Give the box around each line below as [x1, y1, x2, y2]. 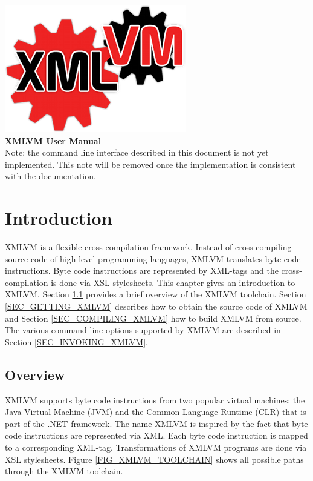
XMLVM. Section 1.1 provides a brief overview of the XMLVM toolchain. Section [5, 288, 306, 300]
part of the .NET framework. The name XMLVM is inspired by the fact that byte [5, 417, 308, 430]
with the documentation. [5, 170, 96, 182]
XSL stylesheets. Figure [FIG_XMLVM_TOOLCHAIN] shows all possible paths [5, 453, 304, 465]
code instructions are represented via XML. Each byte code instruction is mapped [5, 429, 308, 442]
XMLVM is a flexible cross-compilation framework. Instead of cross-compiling [5, 240, 292, 253]
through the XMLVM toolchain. [5, 465, 123, 477]
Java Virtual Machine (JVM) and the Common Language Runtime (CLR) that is [5, 405, 306, 418]
